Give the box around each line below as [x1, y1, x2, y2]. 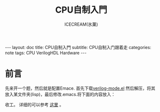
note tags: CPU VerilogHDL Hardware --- [5, 49, 87, 56]
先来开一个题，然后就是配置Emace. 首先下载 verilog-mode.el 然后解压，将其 [5, 85, 156, 91]
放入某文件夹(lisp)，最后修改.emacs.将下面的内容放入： [5, 91, 116, 97]
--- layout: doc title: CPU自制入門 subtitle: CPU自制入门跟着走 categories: [5, 44, 151, 50]
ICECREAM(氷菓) [64, 21, 98, 27]
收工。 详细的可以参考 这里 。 [5, 101, 64, 107]
